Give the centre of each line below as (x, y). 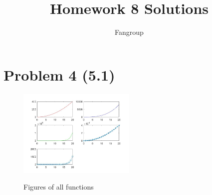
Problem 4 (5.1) (59, 74)
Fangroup (129, 32)
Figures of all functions (59, 187)
